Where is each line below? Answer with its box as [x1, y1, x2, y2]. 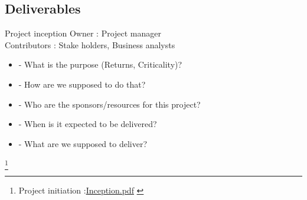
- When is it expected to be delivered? [18, 118, 157, 130]
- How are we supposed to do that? [18, 78, 146, 90]
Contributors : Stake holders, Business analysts [5, 38, 175, 51]
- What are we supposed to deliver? [18, 137, 148, 149]
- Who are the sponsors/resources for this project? [18, 98, 201, 110]
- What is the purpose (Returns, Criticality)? [18, 58, 182, 71]
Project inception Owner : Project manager [5, 27, 162, 39]
